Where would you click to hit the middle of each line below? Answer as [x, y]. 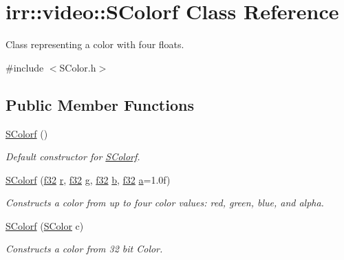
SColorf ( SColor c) [45, 225]
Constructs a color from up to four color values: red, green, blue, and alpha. [165, 203]
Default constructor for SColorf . [73, 156]
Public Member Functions [100, 104]
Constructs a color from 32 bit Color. [84, 249]
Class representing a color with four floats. [95, 44]
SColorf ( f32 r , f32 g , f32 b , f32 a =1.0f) [88, 179]
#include [25, 67]
